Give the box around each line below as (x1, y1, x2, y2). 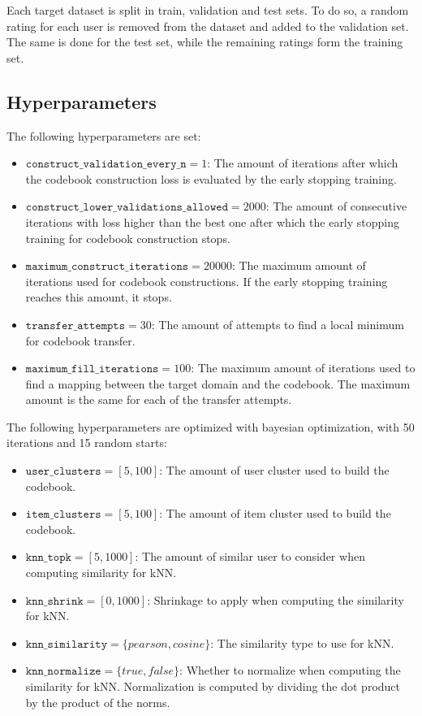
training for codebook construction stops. (25, 229, 230, 246)
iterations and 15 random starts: (6, 434, 167, 451)
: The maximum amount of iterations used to (191, 359, 416, 376)
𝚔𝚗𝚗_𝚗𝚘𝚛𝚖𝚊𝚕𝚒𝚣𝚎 (25, 666, 101, 678)
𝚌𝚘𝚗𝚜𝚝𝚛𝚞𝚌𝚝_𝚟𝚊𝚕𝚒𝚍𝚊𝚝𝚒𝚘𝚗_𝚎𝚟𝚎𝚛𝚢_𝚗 (25, 158, 187, 171)
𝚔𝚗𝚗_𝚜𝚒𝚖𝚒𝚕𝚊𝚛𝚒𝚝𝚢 (25, 638, 108, 650)
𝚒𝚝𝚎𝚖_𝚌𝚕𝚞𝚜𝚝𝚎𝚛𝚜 (25, 509, 101, 521)
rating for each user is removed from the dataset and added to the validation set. (6, 17, 409, 34)
